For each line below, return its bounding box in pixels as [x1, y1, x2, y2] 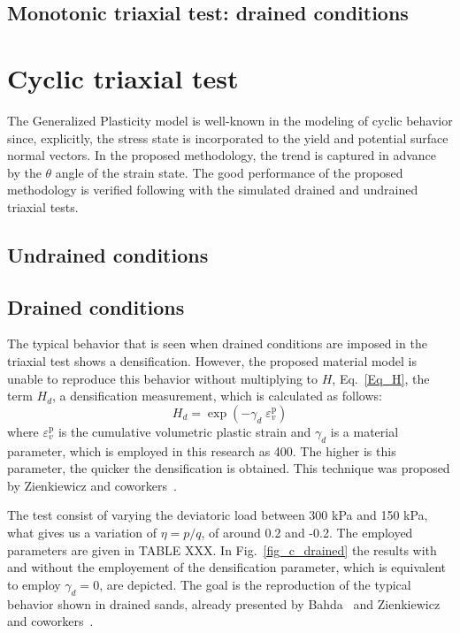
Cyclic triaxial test [7, 59, 239, 95]
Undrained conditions [7, 240, 209, 268]
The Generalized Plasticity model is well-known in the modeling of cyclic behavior [7, 111, 453, 129]
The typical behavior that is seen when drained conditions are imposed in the [7, 334, 427, 353]
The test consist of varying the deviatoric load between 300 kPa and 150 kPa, [7, 506, 428, 524]
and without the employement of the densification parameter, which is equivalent [7, 558, 447, 576]
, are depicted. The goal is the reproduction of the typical [99, 575, 411, 593]
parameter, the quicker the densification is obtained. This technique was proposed [7, 459, 450, 477]
